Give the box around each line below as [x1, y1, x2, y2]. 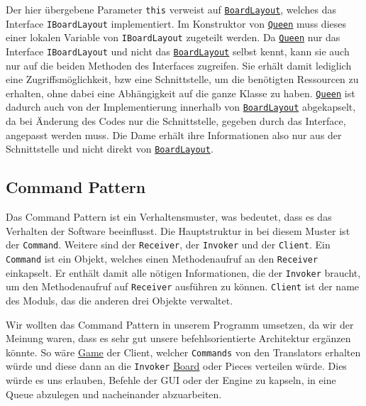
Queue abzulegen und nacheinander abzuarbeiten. [6, 386, 222, 401]
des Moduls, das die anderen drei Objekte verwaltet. [6, 292, 233, 307]
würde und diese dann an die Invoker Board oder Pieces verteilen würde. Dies [6, 358, 347, 373]
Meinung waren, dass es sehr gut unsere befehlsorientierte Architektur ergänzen [6, 331, 351, 346]
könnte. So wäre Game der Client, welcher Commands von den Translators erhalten [6, 344, 361, 359]
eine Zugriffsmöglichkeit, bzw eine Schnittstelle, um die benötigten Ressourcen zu [6, 72, 359, 87]
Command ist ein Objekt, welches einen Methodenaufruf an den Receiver [6, 251, 318, 266]
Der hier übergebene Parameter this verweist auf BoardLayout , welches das [6, 2, 336, 16]
